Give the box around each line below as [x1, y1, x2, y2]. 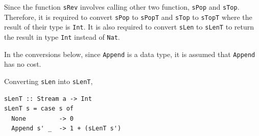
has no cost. [4, 59, 41, 69]
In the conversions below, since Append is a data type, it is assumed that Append [4, 48, 255, 59]
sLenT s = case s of [4, 105, 74, 113]
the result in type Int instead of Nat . [4, 31, 120, 42]
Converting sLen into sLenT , [4, 75, 93, 86]
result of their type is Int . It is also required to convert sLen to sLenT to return [4, 21, 254, 32]
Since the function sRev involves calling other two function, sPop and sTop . [4, 2, 240, 12]
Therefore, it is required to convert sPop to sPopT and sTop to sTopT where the [4, 11, 252, 22]
